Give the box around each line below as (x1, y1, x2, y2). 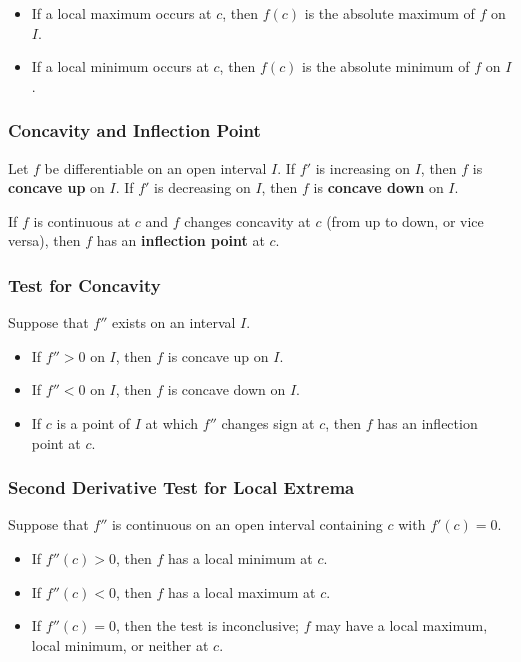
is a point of (56, 412, 131, 433)
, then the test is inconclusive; (116, 615, 300, 636)
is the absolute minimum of (302, 56, 470, 77)
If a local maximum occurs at (31, 3, 212, 23)
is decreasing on (154, 177, 251, 198)
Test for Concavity (8, 272, 161, 297)
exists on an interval (111, 312, 236, 333)
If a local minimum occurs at (31, 56, 209, 77)
